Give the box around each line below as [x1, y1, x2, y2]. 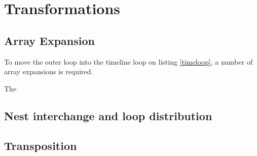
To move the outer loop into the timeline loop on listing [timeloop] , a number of [4, 56, 253, 67]
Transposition [4, 137, 77, 153]
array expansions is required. [4, 66, 93, 77]
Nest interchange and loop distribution [4, 108, 212, 123]
